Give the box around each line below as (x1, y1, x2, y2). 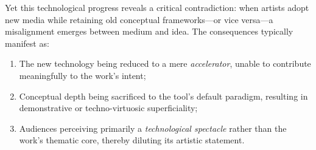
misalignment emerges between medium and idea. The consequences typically (5, 25, 293, 38)
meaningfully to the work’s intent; (19, 69, 146, 81)
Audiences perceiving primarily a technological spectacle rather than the (19, 121, 287, 134)
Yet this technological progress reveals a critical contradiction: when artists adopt (5, 1, 309, 13)
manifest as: (5, 36, 49, 49)
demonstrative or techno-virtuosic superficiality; (19, 101, 198, 114)
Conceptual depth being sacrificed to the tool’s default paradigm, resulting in (19, 89, 308, 102)
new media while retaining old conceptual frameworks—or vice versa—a (5, 13, 273, 26)
